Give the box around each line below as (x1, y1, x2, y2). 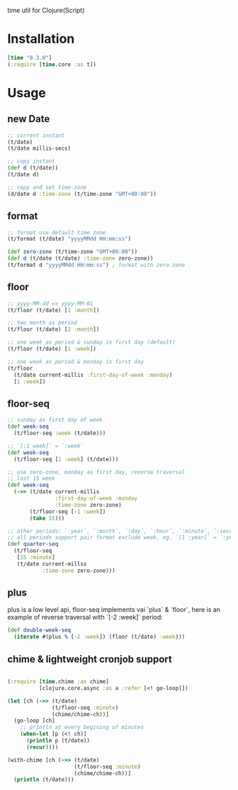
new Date (7, 113, 50, 125)
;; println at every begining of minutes (20, 724, 144, 731)
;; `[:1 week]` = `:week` (7, 442, 84, 449)
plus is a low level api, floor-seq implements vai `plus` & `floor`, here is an (7, 605, 221, 614)
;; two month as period (7, 319, 78, 327)
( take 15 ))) (29, 515, 65, 522)
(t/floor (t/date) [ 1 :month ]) (7, 307, 100, 314)
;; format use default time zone (7, 229, 106, 236)
